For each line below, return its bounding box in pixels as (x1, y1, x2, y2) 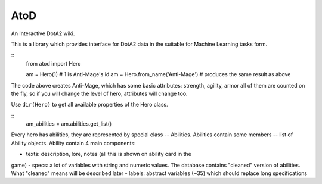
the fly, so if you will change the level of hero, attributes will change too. (11, 90, 188, 97)
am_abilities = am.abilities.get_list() (26, 120, 112, 127)
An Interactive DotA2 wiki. (11, 30, 75, 37)
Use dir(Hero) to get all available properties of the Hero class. (11, 101, 168, 108)
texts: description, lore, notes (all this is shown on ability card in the (26, 151, 192, 158)
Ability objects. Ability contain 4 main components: (11, 139, 137, 146)
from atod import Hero (26, 60, 81, 67)
